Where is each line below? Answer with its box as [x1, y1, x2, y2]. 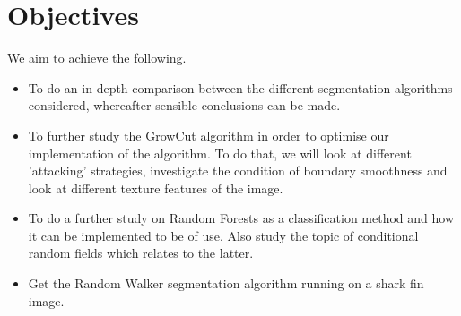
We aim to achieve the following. [7, 48, 187, 67]
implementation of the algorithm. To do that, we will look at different [28, 143, 412, 162]
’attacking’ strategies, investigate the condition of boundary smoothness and [28, 161, 448, 180]
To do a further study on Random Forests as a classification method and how [28, 209, 455, 227]
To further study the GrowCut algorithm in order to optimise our [28, 125, 389, 144]
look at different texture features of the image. [28, 178, 283, 197]
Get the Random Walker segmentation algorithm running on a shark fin [28, 274, 424, 293]
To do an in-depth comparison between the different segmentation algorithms [28, 78, 453, 97]
